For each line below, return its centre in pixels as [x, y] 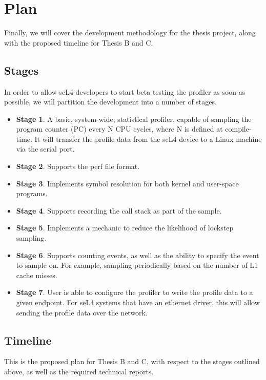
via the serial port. [45, 149]
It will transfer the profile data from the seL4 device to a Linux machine [148, 139]
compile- [238, 129]
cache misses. [37, 275]
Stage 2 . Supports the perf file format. [78, 166]
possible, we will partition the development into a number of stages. [110, 102]
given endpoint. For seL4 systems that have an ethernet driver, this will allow [138, 302]
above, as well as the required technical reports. [79, 371]
